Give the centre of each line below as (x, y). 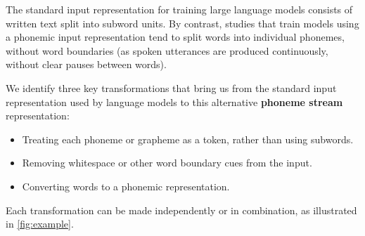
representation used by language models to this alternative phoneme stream (174, 101)
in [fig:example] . (40, 224)
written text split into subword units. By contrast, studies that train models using (182, 23)
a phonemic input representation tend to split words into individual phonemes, (175, 37)
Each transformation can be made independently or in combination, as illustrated (181, 210)
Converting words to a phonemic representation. (126, 186)
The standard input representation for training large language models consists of (179, 9)
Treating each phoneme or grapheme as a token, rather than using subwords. (188, 139)
